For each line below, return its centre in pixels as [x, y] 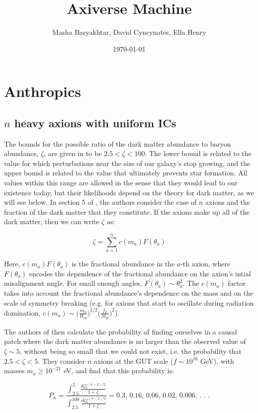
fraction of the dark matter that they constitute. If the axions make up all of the [127, 211]
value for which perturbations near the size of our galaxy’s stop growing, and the [127, 163]
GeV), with [217, 361]
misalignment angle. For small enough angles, [73, 283]
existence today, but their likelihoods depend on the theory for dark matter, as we [129, 192]
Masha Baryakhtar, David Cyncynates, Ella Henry [129, 32]
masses [14, 371]
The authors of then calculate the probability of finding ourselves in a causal [121, 331]
